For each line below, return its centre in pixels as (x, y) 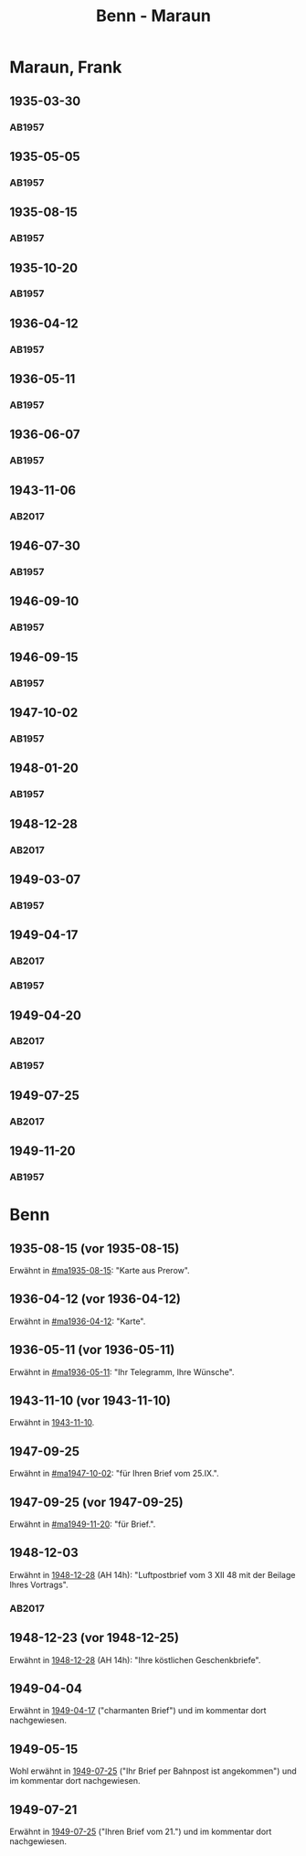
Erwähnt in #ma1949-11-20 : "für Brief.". (83, 1524)
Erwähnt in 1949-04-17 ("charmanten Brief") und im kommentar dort (138, 1711)
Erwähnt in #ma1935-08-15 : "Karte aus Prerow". (100, 1270)
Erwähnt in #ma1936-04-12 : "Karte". (78, 1321)
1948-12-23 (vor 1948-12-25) (95, 1638)
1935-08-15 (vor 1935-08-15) (95, 1248)
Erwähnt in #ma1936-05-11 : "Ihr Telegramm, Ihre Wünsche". (122, 1371)
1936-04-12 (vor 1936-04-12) (95, 1299)
